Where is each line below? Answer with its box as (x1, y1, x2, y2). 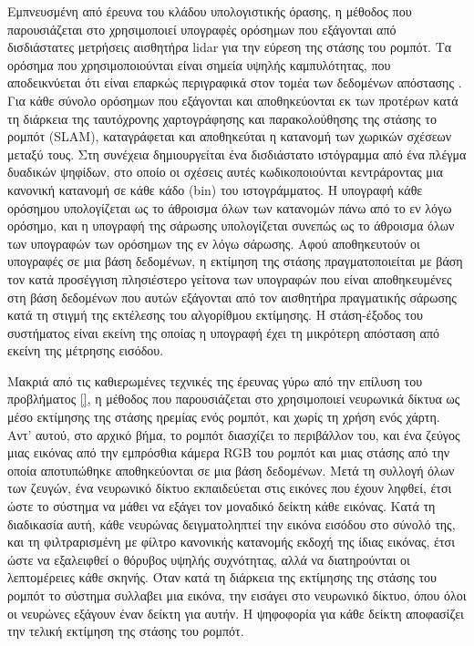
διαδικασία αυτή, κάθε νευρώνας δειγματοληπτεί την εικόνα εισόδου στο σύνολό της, (7, 514, 456, 533)
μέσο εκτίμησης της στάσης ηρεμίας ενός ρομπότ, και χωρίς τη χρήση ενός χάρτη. (7, 407, 440, 426)
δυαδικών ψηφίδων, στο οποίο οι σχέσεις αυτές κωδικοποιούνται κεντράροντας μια (7, 162, 443, 181)
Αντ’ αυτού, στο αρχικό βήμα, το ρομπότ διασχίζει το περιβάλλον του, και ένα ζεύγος (7, 425, 460, 444)
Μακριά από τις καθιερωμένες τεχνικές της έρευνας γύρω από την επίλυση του (7, 371, 423, 390)
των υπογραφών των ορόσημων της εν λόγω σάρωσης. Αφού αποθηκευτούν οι (7, 233, 420, 252)
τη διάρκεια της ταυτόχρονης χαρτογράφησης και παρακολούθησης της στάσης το (7, 108, 437, 128)
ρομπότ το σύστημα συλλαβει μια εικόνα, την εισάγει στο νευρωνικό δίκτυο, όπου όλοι (7, 586, 467, 604)
